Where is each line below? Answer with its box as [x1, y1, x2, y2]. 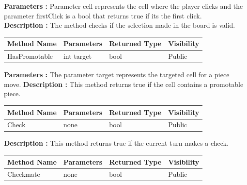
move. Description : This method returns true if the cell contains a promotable [4, 79, 244, 89]
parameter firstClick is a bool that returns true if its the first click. [4, 10, 202, 20]
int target [63, 51, 92, 61]
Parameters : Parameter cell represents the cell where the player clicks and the [4, 1, 243, 11]
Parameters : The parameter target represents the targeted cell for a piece [4, 69, 230, 80]
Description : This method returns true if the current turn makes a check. [4, 138, 229, 148]
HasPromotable [7, 51, 53, 61]
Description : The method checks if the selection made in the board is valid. [4, 20, 235, 30]
